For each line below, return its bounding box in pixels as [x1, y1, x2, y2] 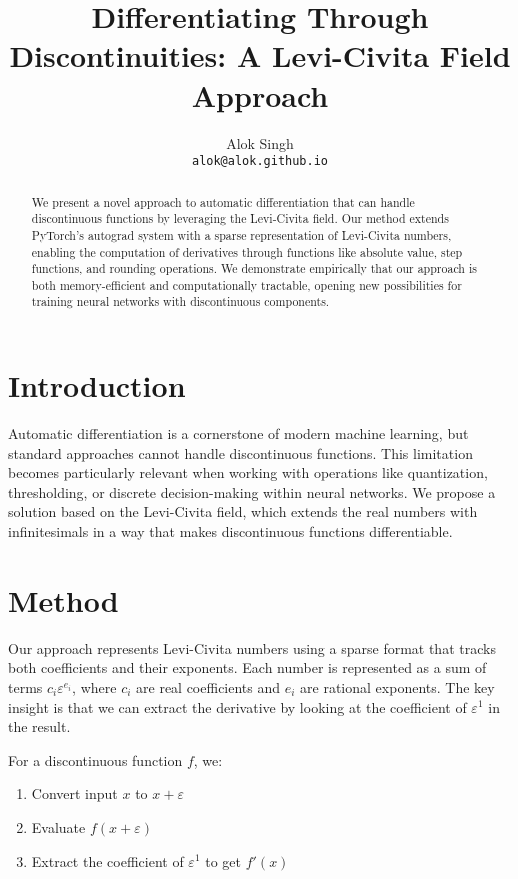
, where [72, 676, 117, 697]
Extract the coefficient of [31, 850, 184, 871]
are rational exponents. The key [300, 676, 495, 697]
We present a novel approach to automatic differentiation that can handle [31, 193, 415, 210]
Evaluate [31, 816, 86, 837]
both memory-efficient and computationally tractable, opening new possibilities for [31, 276, 462, 293]
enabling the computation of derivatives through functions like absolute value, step [31, 243, 463, 260]
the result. [8, 716, 71, 737]
